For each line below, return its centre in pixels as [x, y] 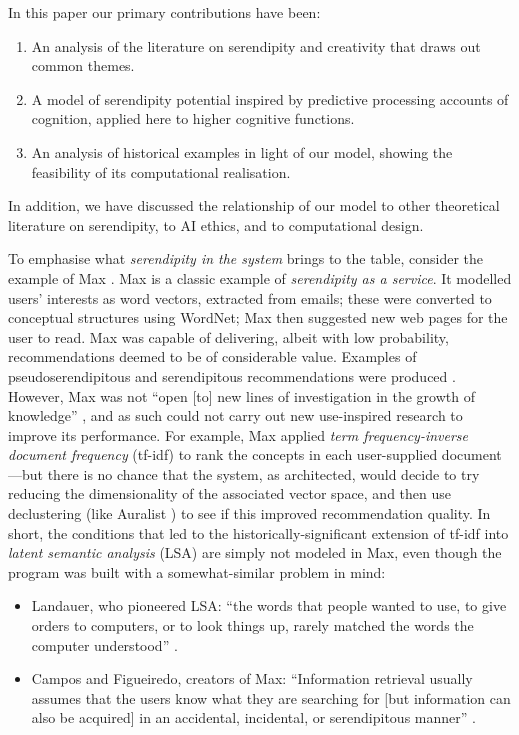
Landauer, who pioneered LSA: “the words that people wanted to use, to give [269, 605]
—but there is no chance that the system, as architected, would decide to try [244, 473]
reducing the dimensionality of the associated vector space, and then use [230, 493]
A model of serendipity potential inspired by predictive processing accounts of [270, 98]
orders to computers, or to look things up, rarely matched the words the [252, 625]
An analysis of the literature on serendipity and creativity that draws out [256, 45]
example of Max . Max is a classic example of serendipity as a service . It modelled [260, 277]
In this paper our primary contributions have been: [164, 12]
